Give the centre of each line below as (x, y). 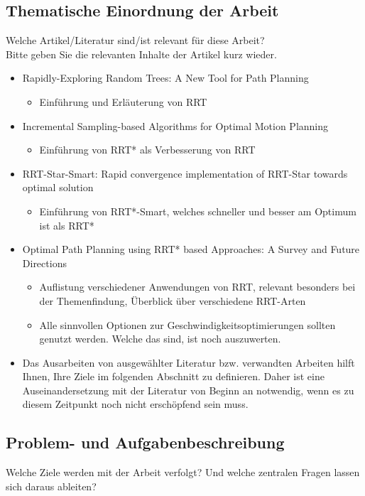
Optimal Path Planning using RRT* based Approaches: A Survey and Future (191, 249)
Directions (44, 263)
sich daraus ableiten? (51, 486)
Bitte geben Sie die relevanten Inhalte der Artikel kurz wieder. (141, 54)
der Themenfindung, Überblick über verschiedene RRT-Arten (173, 300)
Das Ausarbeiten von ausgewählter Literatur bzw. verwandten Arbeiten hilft (189, 362)
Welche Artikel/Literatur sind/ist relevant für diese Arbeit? (135, 40)
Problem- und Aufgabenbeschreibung (145, 442)
